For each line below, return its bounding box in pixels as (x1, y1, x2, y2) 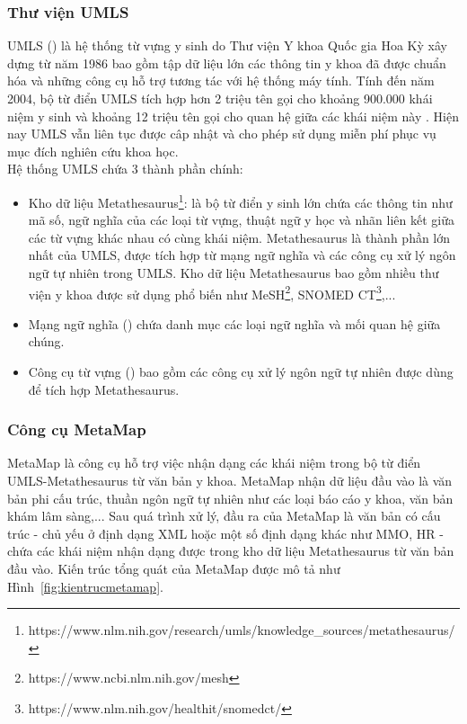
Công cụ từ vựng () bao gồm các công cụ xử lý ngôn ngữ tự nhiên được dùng (28, 362, 454, 381)
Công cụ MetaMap (7, 418, 146, 441)
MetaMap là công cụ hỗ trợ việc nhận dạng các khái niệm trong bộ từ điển (7, 453, 421, 472)
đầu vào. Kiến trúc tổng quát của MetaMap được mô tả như (7, 559, 340, 577)
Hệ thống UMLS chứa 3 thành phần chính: (7, 159, 243, 178)
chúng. (28, 332, 65, 351)
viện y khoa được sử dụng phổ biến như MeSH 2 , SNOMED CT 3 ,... (28, 282, 396, 303)
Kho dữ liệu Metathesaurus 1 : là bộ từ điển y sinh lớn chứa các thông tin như (28, 190, 453, 211)
